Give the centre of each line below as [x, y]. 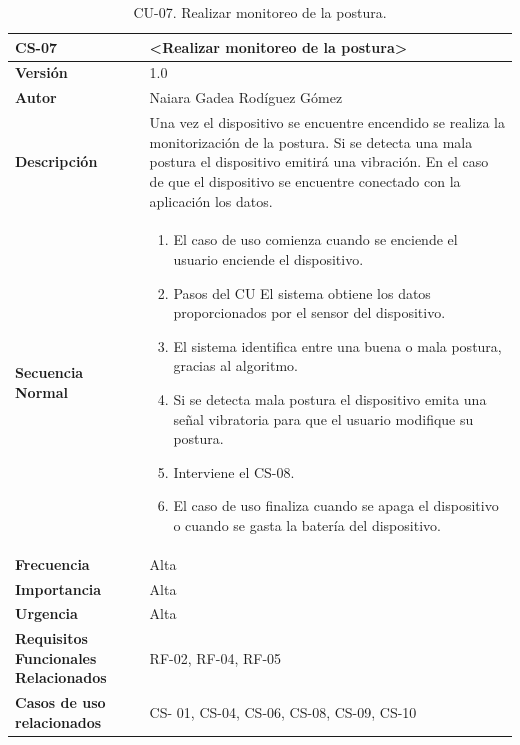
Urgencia [46, 613]
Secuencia [49, 372]
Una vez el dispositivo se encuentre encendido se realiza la [327, 122]
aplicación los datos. [211, 200]
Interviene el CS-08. [234, 471]
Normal [41, 391]
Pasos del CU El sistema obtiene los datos [302, 292]
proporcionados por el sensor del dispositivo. [309, 312]
